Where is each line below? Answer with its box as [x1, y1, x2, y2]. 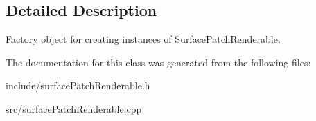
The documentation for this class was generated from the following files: [6, 55, 311, 69]
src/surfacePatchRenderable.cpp [6, 101, 142, 115]
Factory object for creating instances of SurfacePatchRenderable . [6, 32, 281, 46]
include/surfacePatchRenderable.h [6, 78, 150, 93]
